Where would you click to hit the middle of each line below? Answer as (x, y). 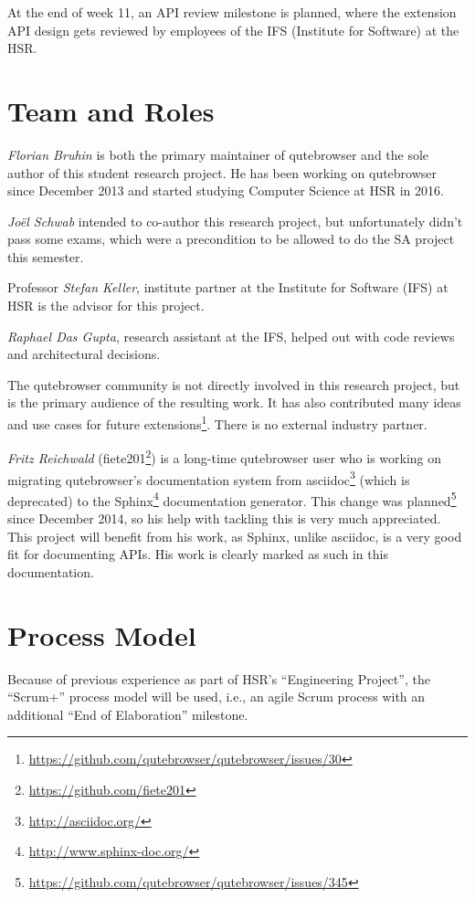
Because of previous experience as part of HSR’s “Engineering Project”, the (219, 678)
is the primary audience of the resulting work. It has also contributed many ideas (234, 402)
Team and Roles (111, 110)
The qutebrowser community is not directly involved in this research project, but (234, 384)
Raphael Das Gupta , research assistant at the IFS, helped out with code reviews (231, 336)
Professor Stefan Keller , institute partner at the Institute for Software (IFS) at (228, 287)
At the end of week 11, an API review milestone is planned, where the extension (232, 12)
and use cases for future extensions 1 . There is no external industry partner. (217, 423)
